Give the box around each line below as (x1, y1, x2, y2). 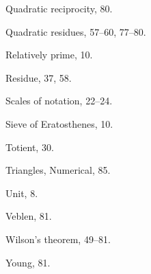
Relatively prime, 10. (5, 47, 93, 62)
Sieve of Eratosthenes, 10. (5, 116, 113, 130)
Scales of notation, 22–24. (5, 93, 113, 108)
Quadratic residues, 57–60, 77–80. (5, 24, 146, 38)
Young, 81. (5, 255, 51, 269)
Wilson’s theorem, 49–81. (5, 231, 111, 246)
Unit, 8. (5, 185, 38, 200)
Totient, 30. (5, 139, 54, 154)
